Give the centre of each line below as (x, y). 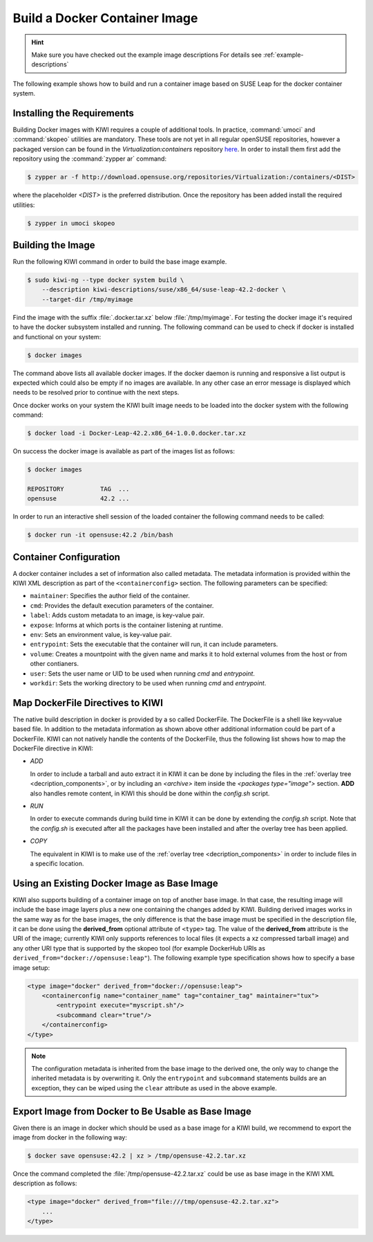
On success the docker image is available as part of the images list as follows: (124, 451)
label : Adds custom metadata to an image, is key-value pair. (117, 615)
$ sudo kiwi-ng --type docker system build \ (106, 280)
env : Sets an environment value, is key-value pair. (101, 635)
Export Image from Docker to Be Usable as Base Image (132, 1111)
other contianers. (55, 664)
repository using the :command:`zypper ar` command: (90, 159)
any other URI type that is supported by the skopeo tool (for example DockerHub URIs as (139, 948)
